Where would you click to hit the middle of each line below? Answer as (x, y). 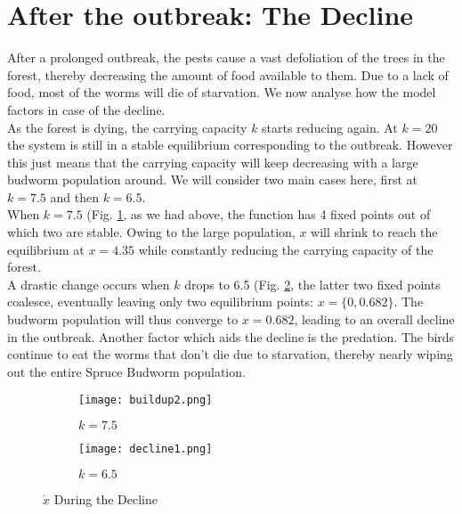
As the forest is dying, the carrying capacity (127, 127)
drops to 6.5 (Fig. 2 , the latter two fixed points (312, 284)
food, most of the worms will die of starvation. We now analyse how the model (222, 92)
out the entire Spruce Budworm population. (126, 371)
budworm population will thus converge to (123, 319)
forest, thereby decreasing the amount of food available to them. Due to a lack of (228, 74)
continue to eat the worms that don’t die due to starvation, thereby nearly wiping (230, 354)
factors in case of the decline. (86, 109)
